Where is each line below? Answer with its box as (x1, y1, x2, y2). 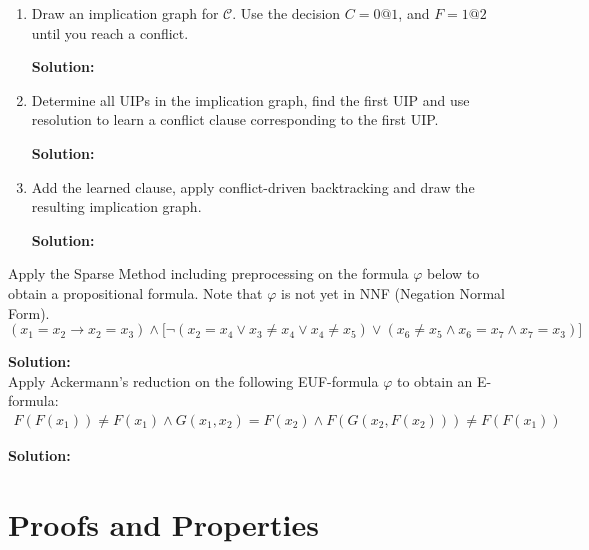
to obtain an (396, 370, 473, 391)
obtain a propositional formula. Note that (8, 282, 263, 303)
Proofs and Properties (8, 503, 319, 544)
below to (427, 263, 480, 284)
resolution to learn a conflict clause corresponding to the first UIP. (31, 109, 439, 130)
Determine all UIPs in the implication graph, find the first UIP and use (31, 89, 470, 110)
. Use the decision (232, 3, 341, 23)
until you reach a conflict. (31, 22, 189, 43)
